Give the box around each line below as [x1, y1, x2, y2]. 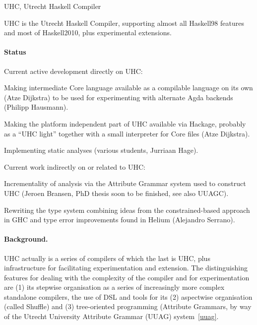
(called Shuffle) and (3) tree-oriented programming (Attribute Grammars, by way [4, 301, 252, 312]
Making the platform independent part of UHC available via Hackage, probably [4, 118, 246, 129]
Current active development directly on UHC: [4, 65, 143, 76]
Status [4, 47, 26, 57]
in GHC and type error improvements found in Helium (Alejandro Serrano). [4, 214, 235, 225]
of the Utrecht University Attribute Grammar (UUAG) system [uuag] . [4, 311, 219, 322]
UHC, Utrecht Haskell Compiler [4, 1, 101, 11]
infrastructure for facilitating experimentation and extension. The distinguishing [4, 262, 248, 273]
